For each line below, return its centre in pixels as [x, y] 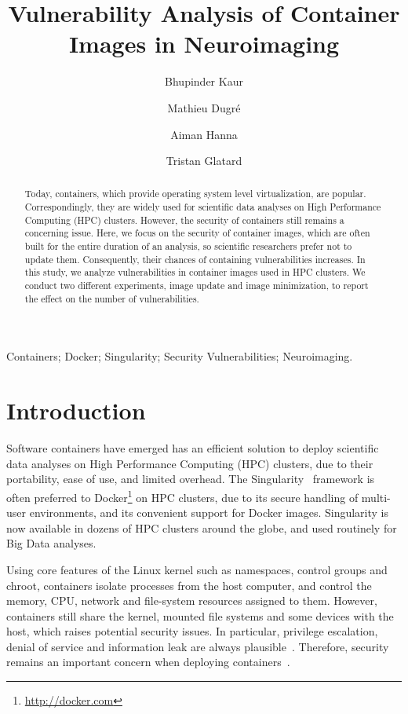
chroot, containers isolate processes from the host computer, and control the [189, 585]
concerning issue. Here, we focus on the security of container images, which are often [197, 233]
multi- [376, 497]
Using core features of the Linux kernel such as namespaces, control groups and [197, 569]
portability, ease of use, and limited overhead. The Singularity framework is [191, 479]
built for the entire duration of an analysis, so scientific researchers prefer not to [188, 246]
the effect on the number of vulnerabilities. [112, 298]
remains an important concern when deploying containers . [148, 662]
